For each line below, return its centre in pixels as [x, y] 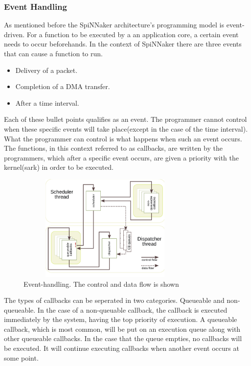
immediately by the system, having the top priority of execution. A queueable [121, 319]
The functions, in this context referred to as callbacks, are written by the [113, 148]
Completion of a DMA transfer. [63, 86]
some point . [21, 357]
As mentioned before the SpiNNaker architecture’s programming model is [114, 25]
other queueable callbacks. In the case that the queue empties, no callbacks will [123, 338]
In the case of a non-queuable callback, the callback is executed [132, 309]
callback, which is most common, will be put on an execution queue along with [122, 329]
